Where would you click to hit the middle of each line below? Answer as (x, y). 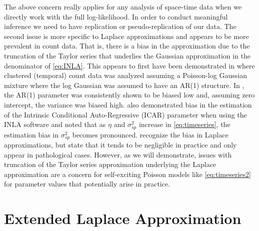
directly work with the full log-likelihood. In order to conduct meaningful (116, 16)
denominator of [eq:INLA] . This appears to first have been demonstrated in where (129, 65)
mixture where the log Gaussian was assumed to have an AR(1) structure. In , (124, 85)
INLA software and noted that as (55, 124)
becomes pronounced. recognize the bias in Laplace (150, 134)
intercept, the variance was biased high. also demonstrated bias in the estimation (128, 104)
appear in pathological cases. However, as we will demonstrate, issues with (118, 154)
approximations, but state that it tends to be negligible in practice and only (120, 145)
